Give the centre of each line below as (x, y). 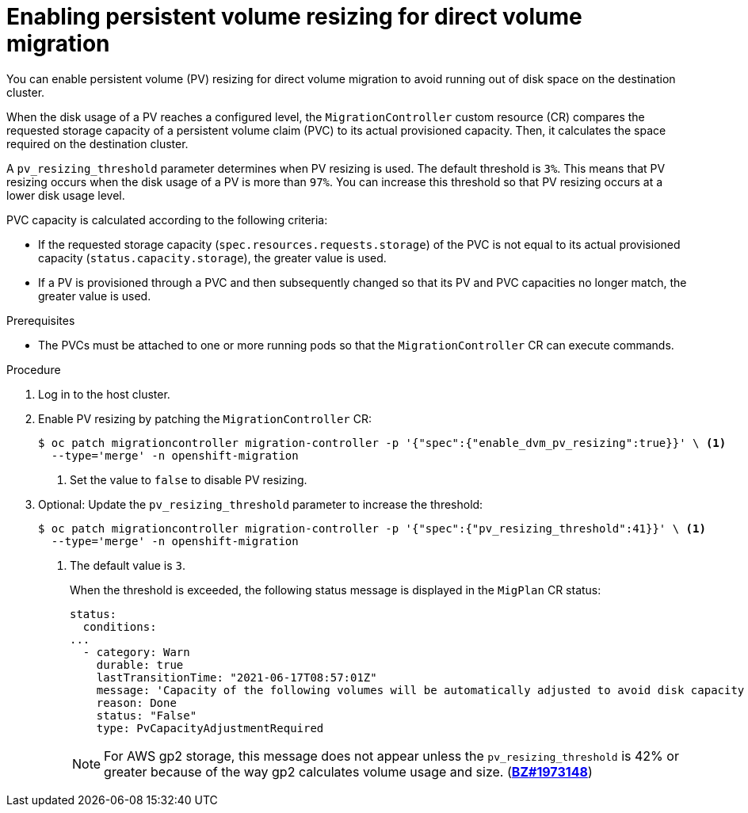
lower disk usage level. (66, 195)
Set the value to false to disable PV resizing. (189, 479)
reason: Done (136, 702)
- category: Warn (136, 652)
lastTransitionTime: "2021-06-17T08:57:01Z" (237, 677)
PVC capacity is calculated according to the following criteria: (167, 219)
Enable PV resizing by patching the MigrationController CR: (205, 418)
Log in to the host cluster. (104, 394)
